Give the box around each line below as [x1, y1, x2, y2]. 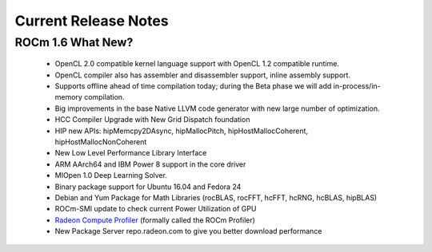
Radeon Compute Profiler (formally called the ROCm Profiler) [54, 215, 256, 225]
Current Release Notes [14, 12, 169, 30]
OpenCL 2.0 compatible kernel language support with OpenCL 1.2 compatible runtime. [54, 59, 340, 69]
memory [54, 93, 83, 102]
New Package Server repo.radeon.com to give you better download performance [54, 226, 322, 236]
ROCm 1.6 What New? [14, 35, 134, 49]
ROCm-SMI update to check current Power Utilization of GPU [54, 204, 257, 214]
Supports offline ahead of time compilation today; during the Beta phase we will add [54, 81, 332, 91]
